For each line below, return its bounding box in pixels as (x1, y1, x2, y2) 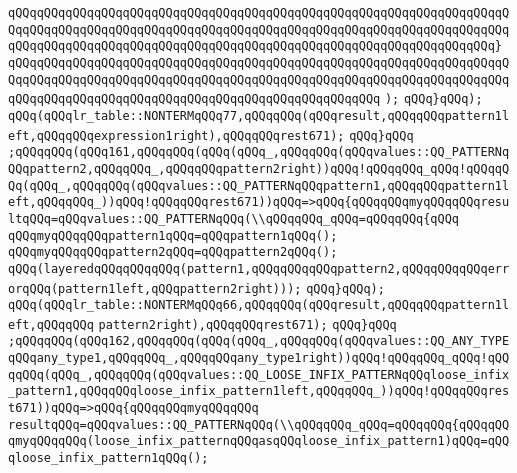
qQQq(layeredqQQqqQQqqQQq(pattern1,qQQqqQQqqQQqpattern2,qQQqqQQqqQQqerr (8, 261, 510, 276)
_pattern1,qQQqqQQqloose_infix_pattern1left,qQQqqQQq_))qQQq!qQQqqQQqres (8, 384, 510, 399)
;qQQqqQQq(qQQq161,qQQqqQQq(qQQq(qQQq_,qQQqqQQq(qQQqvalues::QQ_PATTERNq (8, 145, 510, 160)
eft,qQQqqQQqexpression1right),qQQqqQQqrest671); (8, 128, 345, 143)
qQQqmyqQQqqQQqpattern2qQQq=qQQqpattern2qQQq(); (8, 245, 338, 260)
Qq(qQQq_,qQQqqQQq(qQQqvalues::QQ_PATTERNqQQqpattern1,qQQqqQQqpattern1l (8, 178, 510, 193)
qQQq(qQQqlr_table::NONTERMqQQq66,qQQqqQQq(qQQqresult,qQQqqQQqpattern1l (8, 298, 510, 313)
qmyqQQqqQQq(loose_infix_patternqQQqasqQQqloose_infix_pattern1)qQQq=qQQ (8, 434, 510, 449)
